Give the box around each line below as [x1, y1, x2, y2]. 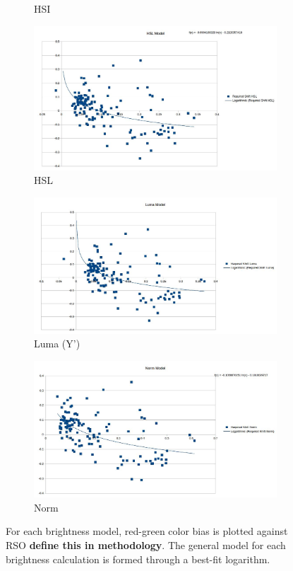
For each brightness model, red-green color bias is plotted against [6, 524, 288, 538]
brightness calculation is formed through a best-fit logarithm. [6, 551, 270, 566]
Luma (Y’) [34, 336, 80, 351]
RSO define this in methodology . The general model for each [6, 537, 286, 552]
